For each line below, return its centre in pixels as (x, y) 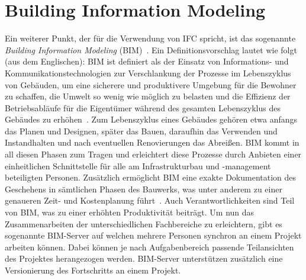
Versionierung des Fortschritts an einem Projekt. (93, 270)
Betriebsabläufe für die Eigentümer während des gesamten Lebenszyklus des (143, 107)
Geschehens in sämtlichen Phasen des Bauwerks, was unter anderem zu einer (144, 189)
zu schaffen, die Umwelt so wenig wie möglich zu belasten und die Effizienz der (148, 96)
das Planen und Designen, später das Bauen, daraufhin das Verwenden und (141, 131)
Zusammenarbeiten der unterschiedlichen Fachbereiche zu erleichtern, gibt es (144, 223)
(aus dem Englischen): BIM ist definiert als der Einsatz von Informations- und (147, 61)
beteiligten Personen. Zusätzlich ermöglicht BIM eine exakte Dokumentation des (151, 177)
